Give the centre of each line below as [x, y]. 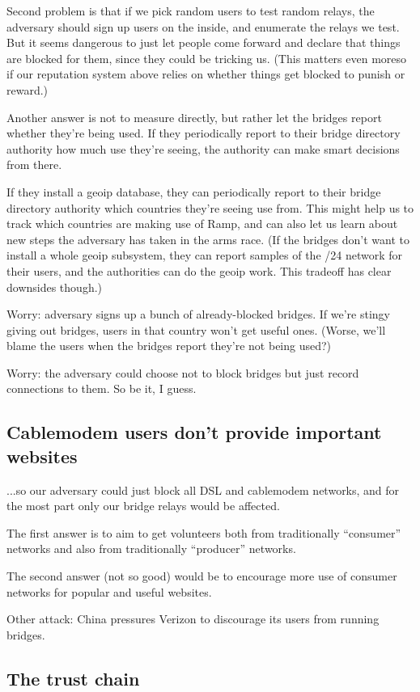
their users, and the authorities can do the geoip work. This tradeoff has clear [199, 270]
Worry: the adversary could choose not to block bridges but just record [183, 372]
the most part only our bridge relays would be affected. [143, 506]
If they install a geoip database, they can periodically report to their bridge [194, 191]
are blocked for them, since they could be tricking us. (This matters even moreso [207, 58]
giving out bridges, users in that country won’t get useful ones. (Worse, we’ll [196, 329]
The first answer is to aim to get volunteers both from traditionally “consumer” [204, 532]
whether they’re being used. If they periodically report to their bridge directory [204, 133]
